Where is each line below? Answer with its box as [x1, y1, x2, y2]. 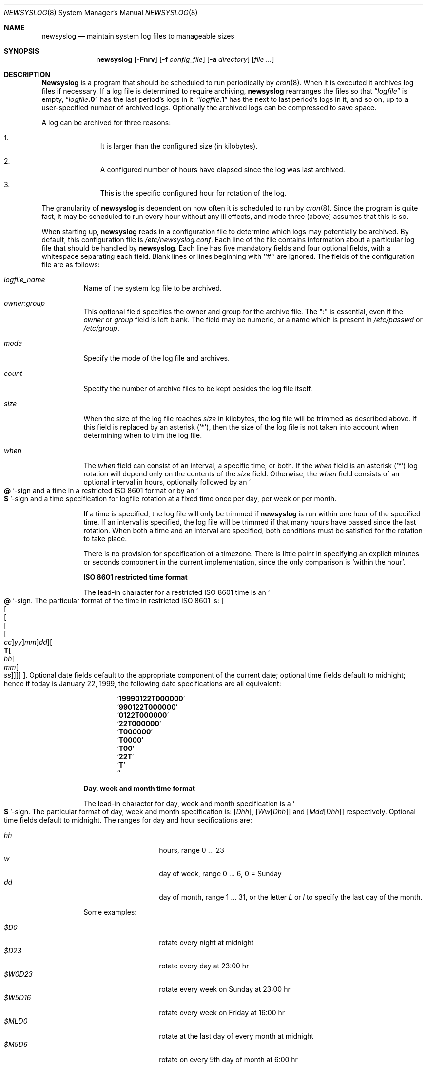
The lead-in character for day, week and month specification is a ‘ [83, 799, 295, 808]
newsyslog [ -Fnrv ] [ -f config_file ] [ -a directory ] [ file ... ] [96, 55, 274, 63]
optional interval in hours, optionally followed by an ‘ [83, 478, 251, 486]
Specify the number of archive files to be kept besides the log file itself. [83, 384, 312, 393]
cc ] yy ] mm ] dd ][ [4, 638, 53, 646]
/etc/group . [83, 324, 119, 332]
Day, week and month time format [83, 784, 195, 792]
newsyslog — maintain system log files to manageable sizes [41, 32, 234, 40]
